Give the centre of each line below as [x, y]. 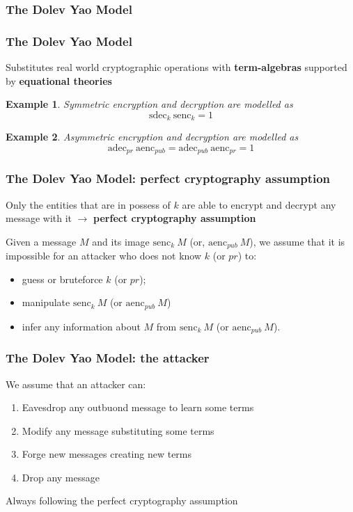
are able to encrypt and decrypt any [259, 204]
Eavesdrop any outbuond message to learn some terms [138, 407]
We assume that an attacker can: [76, 384]
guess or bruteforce [62, 279]
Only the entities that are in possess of [88, 204]
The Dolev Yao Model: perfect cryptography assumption [168, 178]
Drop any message [61, 477]
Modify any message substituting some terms [118, 430]
